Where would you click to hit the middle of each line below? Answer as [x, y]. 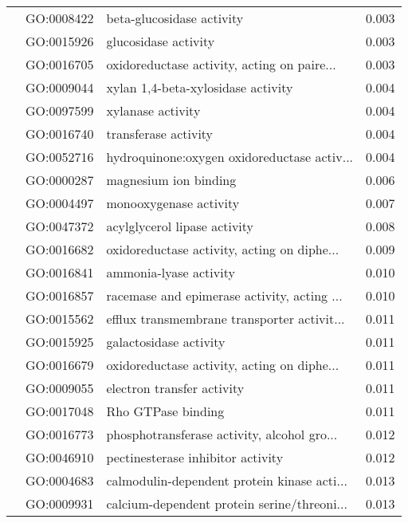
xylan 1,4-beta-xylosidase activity [200, 87]
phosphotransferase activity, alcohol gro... [222, 434]
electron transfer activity [175, 388]
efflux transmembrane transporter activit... [226, 319]
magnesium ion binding [171, 180]
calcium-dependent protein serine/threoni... [227, 503]
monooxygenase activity [173, 203]
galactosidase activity [166, 342]
